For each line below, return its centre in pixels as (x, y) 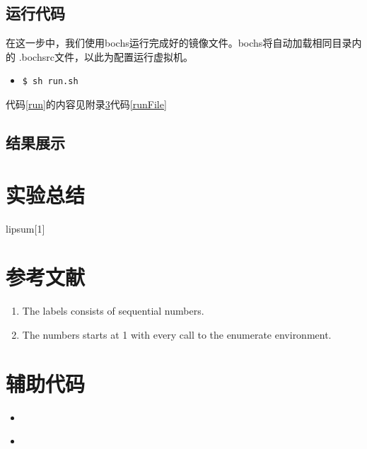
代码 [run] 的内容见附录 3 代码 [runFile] (86, 104)
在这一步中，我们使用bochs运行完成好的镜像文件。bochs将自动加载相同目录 (179, 43)
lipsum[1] (25, 228)
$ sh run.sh (50, 82)
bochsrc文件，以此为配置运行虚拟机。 (107, 56)
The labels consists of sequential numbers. (113, 311)
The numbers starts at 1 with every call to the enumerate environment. (177, 334)
